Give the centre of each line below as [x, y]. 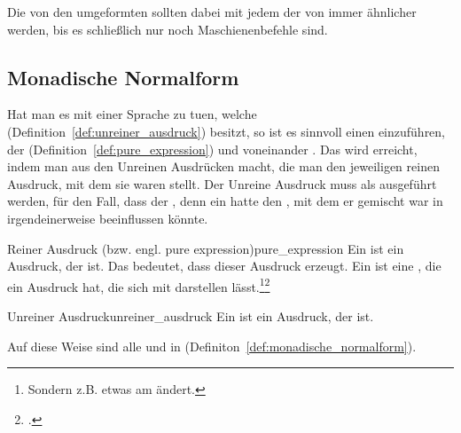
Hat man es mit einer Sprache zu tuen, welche [132, 114]
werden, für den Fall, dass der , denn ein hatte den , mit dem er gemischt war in [225, 201]
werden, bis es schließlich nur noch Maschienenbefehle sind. [168, 29]
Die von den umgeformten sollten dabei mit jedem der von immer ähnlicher [212, 12]
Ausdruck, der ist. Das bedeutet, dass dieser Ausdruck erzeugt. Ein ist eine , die [224, 266]
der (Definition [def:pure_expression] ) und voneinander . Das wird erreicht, [212, 149]
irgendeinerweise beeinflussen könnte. [108, 218]
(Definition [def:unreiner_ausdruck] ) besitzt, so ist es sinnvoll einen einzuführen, [227, 131]
